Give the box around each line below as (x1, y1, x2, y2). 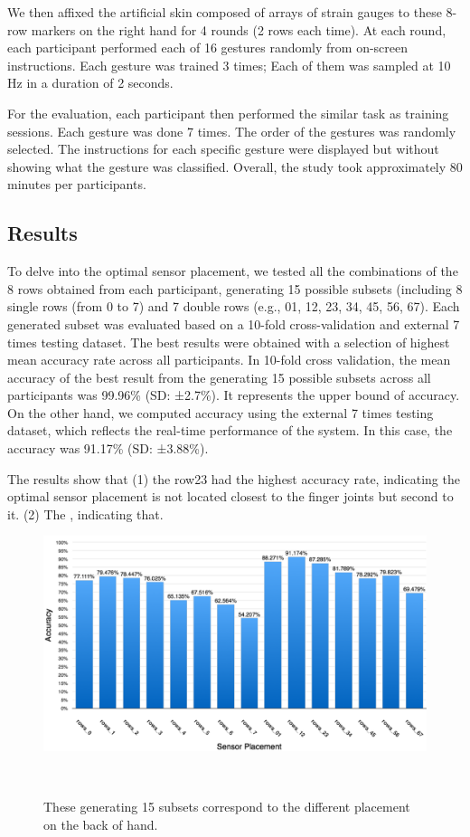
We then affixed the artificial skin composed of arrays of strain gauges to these (7, 3, 442, 21)
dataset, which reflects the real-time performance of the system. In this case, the (7, 421, 453, 440)
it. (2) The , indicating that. (7, 504, 164, 523)
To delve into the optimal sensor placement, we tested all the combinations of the (7, 262, 458, 281)
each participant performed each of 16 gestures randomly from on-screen (7, 38, 409, 57)
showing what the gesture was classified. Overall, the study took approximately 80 (7, 157, 463, 176)
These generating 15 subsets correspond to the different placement (43, 797, 410, 816)
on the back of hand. (43, 814, 158, 833)
